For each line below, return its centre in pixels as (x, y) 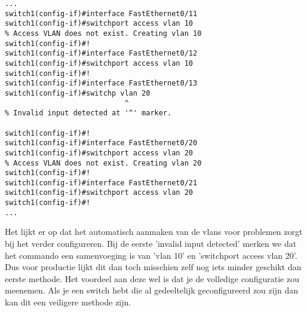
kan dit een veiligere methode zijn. (68, 302)
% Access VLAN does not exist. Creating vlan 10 (103, 33)
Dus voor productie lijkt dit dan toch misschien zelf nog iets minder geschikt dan (153, 267)
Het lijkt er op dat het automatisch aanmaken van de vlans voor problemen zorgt (154, 232)
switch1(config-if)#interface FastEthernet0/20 (101, 143)
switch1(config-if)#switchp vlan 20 (78, 93)
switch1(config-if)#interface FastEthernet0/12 (101, 53)
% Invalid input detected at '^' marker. (88, 113)
